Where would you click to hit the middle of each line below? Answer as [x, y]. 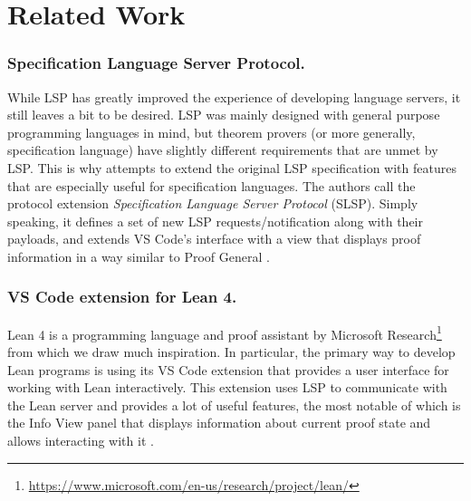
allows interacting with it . [81, 440]
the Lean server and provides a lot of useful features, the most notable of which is [234, 405]
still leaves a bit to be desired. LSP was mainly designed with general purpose [224, 115]
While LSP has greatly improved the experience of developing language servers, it [234, 96]
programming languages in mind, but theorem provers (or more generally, [211, 132]
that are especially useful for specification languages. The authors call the [211, 185]
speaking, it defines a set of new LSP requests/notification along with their [215, 221]
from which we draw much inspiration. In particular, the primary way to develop [231, 352]
